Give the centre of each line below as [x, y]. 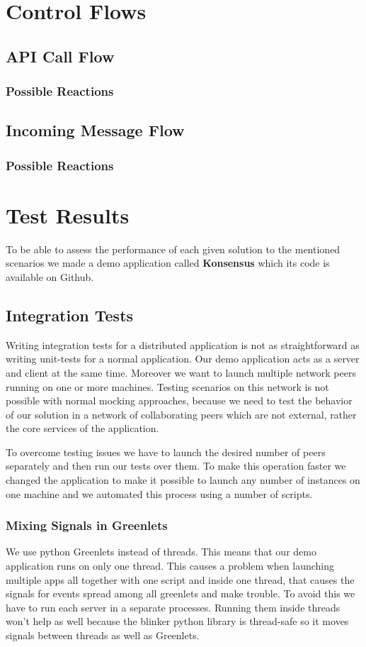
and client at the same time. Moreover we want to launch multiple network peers [181, 372]
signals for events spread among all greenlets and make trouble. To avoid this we [181, 593]
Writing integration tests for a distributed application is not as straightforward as [183, 344]
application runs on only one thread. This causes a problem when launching [170, 566]
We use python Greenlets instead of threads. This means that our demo [161, 552]
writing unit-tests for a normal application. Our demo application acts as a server [183, 359]
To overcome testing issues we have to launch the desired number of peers [166, 452]
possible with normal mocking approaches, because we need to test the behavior [179, 400]
